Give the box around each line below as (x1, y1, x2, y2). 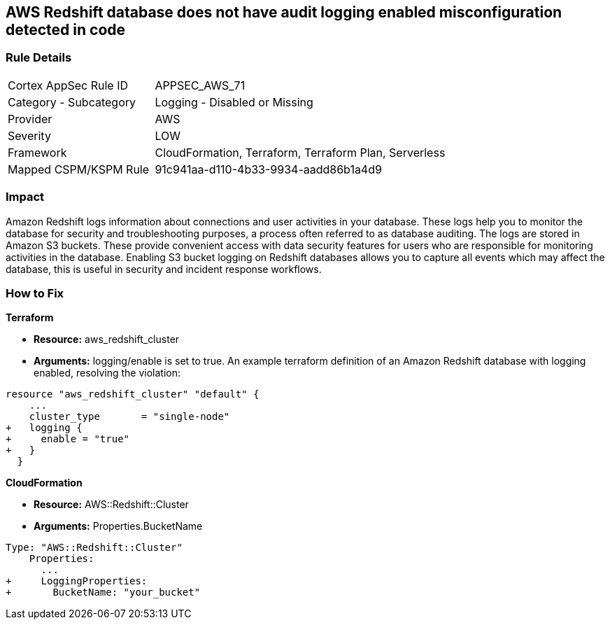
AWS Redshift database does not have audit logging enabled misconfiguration (6, 3, 562, 21)
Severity (8, 128, 51, 143)
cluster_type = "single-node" (29, 411, 230, 423)
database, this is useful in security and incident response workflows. (6, 262, 322, 275)
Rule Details (6, 50, 72, 65)
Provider (8, 111, 52, 126)
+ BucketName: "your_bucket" (6, 587, 201, 598)
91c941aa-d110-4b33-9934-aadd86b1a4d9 (155, 162, 382, 176)
